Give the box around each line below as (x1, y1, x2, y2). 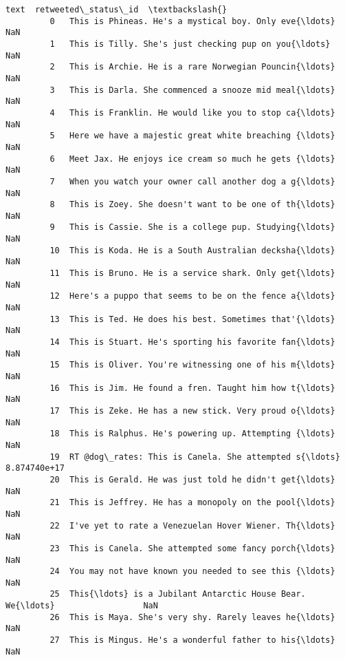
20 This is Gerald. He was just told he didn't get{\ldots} (49, 474, 335, 485)
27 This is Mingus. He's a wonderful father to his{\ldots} (49, 635, 335, 646)
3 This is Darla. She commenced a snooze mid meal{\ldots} (49, 85, 335, 95)
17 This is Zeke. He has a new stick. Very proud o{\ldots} (49, 405, 335, 416)
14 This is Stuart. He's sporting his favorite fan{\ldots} (49, 337, 335, 348)
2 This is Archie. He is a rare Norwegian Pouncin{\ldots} (49, 62, 335, 72)
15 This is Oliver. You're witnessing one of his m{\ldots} (49, 360, 335, 370)
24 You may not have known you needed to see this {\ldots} (49, 566, 335, 577)
